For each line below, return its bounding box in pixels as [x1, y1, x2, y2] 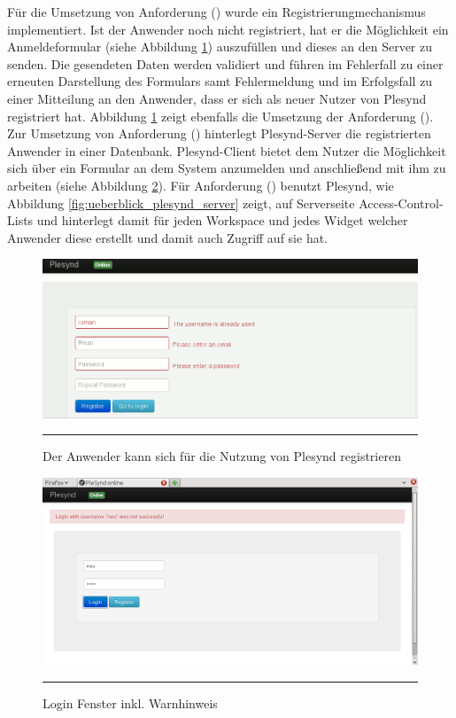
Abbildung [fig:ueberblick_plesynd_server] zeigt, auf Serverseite [7, 193, 355, 212]
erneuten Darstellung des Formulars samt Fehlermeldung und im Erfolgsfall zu [7, 72, 433, 90]
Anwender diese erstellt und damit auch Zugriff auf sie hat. [7, 228, 328, 246]
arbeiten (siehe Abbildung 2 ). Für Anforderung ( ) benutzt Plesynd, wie [7, 176, 394, 194]
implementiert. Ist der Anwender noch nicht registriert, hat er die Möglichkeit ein [7, 20, 449, 38]
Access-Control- [359, 193, 444, 212]
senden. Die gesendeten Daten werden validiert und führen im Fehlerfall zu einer [7, 54, 444, 73]
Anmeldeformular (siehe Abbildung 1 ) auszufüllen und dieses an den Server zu [7, 37, 433, 56]
